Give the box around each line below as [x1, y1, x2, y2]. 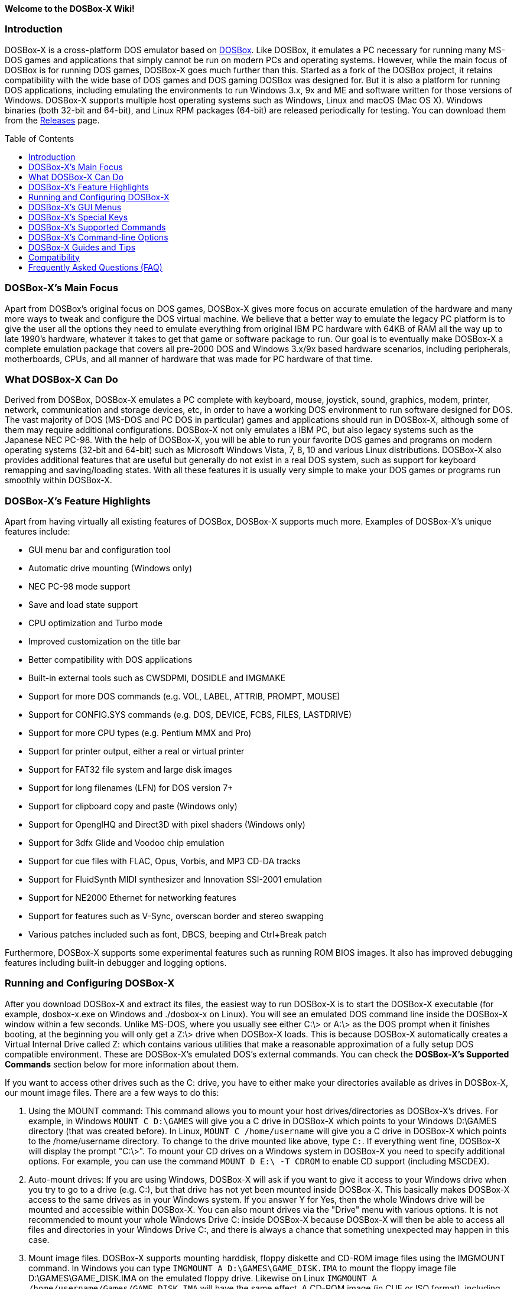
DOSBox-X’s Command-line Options [28, 232, 168, 242]
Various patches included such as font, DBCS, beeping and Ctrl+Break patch [28, 929, 327, 939]
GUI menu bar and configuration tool [28, 545, 171, 555]
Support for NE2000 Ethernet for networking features [28, 893, 236, 903]
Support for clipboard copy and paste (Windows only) [28, 801, 238, 811]
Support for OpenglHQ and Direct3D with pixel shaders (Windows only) [28, 819, 305, 829]
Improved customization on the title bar [28, 636, 181, 646]
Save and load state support [28, 600, 138, 610]
